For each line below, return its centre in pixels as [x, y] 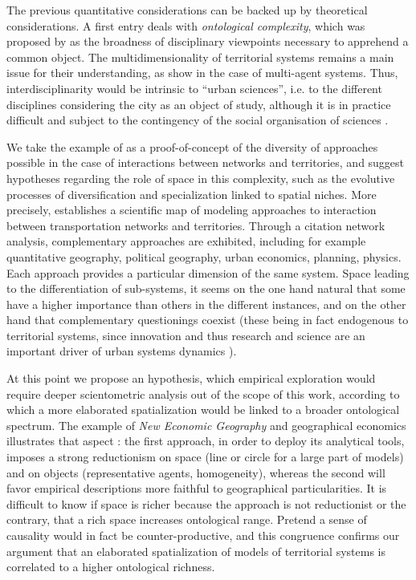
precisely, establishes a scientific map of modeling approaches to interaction [192, 210]
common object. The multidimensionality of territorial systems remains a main [200, 57]
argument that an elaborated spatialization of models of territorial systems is [196, 551]
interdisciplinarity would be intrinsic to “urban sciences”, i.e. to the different [194, 88]
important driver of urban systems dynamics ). [122, 351]
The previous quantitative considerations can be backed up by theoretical [187, 10]
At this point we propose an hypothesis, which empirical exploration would [191, 378]
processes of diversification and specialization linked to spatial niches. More [192, 194]
